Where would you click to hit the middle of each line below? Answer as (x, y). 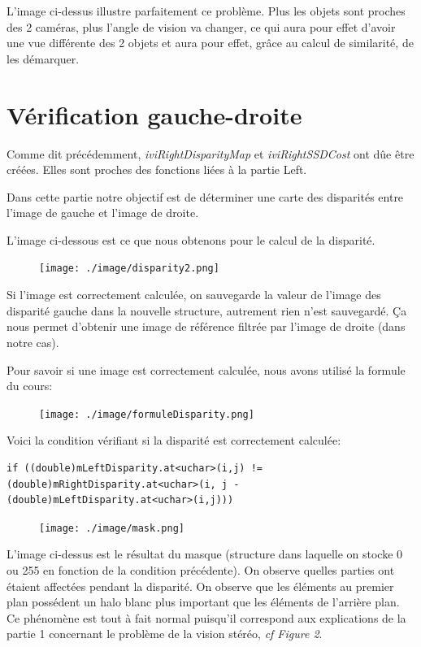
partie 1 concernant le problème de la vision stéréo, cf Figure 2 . (165, 634)
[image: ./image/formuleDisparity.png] (147, 414)
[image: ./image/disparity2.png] (129, 269)
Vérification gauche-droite (154, 114)
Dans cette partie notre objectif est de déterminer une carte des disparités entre (205, 196)
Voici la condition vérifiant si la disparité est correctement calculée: (174, 440)
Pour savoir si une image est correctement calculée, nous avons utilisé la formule (206, 369)
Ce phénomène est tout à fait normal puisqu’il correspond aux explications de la (206, 617)
